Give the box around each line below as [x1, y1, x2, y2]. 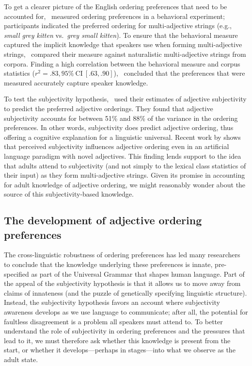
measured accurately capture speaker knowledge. [4, 77, 148, 87]
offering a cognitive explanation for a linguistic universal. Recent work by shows [4, 132, 241, 142]
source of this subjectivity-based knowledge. [4, 189, 134, 199]
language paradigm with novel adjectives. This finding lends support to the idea [4, 150, 241, 161]
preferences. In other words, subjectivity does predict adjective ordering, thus [4, 122, 234, 133]
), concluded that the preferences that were [113, 68, 245, 78]
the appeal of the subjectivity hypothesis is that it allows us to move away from [4, 278, 241, 288]
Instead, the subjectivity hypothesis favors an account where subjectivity [4, 297, 220, 307]
